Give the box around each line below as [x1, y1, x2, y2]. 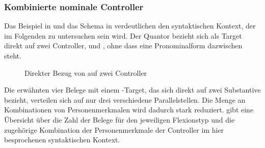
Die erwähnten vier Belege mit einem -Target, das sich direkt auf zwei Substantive [4, 84, 261, 95]
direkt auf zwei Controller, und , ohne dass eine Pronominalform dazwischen [4, 40, 243, 51]
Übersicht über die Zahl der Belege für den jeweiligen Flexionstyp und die [4, 114, 235, 125]
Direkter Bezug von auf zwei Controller [24, 67, 147, 78]
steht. [4, 50, 21, 61]
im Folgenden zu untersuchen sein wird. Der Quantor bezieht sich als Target [4, 30, 242, 41]
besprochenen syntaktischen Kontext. [4, 134, 120, 145]
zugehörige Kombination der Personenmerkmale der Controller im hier [4, 124, 224, 135]
